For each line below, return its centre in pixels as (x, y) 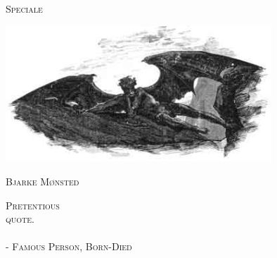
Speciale (24, 8)
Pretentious (33, 205)
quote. (20, 219)
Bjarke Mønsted (43, 181)
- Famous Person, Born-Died (69, 246)
